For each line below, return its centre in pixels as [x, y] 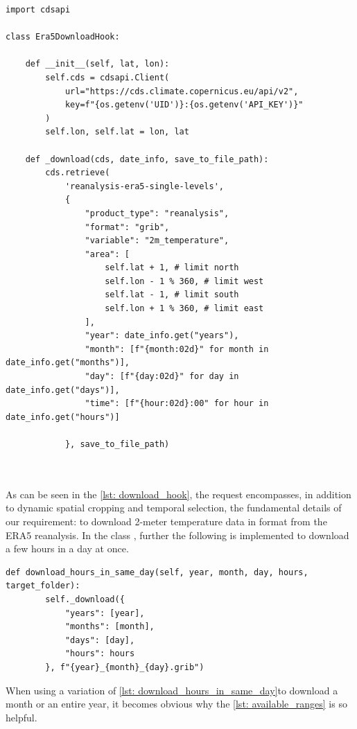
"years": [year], [105, 613]
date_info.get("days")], [63, 390]
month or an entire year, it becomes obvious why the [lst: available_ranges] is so [176, 704]
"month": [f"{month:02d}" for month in [177, 349]
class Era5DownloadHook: [63, 37]
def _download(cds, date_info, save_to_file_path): [147, 159]
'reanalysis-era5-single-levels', [144, 186]
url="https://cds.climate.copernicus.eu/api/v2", [182, 91]
